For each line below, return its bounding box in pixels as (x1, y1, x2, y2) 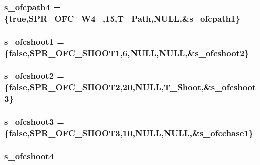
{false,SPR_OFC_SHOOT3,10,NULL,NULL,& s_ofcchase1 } (4, 127, 254, 139)
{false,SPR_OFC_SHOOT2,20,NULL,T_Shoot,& (4, 81, 211, 93)
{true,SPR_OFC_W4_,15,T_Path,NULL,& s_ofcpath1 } (4, 12, 240, 24)
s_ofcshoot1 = (4, 35, 64, 47)
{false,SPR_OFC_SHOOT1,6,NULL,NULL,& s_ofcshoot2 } (4, 46, 249, 59)
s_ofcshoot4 (4, 149, 54, 162)
